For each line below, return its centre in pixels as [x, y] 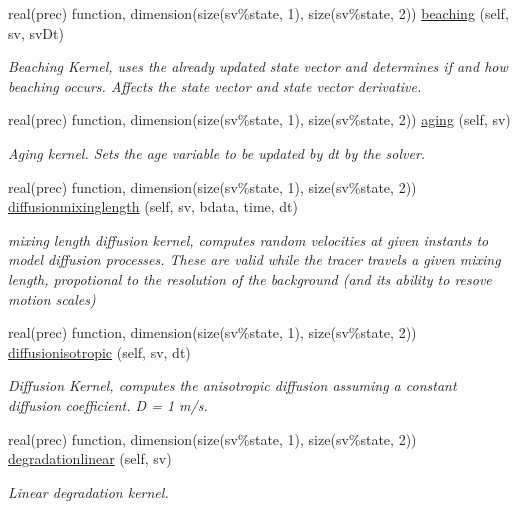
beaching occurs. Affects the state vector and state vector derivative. [215, 85]
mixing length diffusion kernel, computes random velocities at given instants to [248, 239]
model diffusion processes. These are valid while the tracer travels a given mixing [254, 259]
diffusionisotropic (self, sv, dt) [99, 351]
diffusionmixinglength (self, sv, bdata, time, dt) [153, 206]
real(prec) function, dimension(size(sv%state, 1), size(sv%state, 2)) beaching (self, [258, 13]
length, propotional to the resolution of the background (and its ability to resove [250, 278]
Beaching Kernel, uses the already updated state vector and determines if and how [258, 66]
